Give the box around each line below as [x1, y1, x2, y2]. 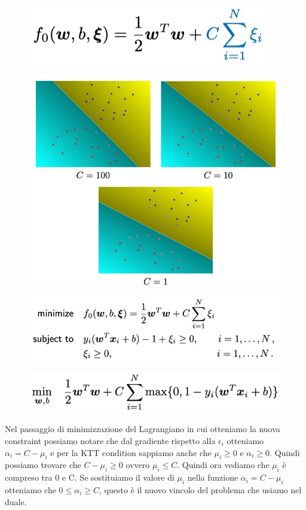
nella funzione [187, 471, 238, 484]
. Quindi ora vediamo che [177, 458, 270, 471]
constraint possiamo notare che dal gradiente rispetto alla [5, 434, 216, 446]
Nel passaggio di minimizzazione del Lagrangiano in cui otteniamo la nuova [5, 423, 280, 435]
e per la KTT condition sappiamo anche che [50, 446, 212, 458]
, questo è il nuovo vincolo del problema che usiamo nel [99, 483, 302, 496]
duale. [5, 495, 27, 508]
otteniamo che [5, 483, 56, 496]
